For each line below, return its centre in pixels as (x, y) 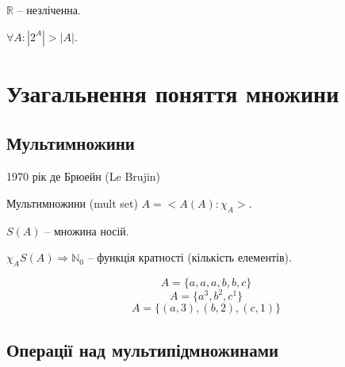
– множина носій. (87, 230)
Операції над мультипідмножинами (143, 349)
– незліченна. (49, 10)
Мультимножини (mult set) (72, 203)
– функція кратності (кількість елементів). (190, 257)
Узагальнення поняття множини (173, 92)
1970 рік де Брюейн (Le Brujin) (84, 176)
